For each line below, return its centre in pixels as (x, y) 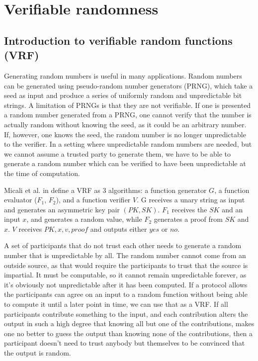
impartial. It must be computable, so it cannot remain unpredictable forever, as (125, 275)
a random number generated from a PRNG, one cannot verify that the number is (128, 115)
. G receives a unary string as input (191, 200)
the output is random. (38, 353)
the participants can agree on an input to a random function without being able (126, 294)
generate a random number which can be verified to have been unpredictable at (125, 163)
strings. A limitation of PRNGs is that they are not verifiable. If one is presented (128, 105)
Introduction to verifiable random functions (118, 40)
